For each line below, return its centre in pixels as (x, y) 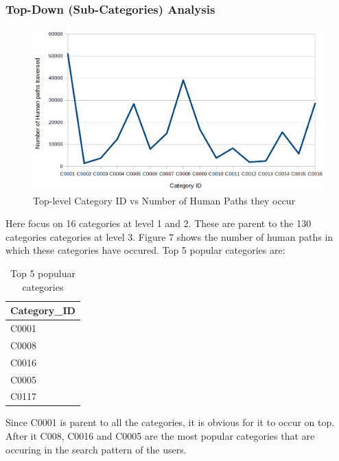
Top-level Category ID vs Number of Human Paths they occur (164, 200)
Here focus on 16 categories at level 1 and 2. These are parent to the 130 (159, 223)
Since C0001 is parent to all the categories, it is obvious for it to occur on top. (170, 422)
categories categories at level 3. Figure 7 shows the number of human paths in (169, 236)
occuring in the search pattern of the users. (96, 449)
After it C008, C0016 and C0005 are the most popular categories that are (160, 436)
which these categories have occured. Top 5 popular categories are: (145, 250)
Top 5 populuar (43, 273)
